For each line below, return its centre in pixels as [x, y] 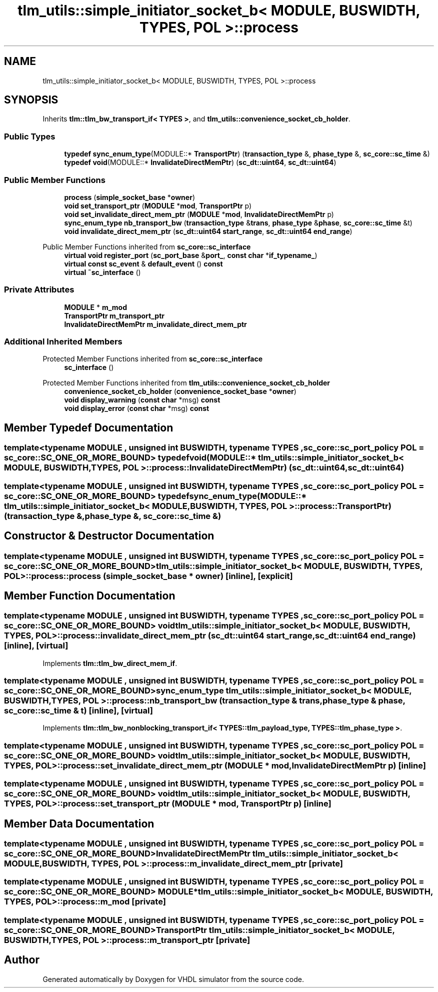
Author [22, 960]
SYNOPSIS [31, 100]
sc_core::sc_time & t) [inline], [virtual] [78, 711]
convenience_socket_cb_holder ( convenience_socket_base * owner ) [180, 391]
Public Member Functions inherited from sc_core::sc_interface [147, 246]
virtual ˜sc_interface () [102, 272]
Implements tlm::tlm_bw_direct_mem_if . [110, 663]
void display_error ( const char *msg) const [137, 408]
